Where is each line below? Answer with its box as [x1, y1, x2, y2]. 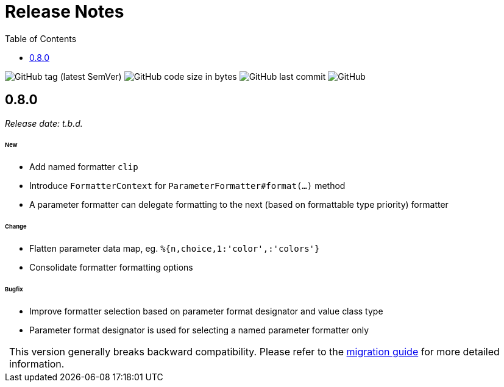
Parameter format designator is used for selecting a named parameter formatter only [29, 324, 369, 335]
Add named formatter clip [29, 162, 138, 172]
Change [5, 223, 27, 230]
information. [9, 357, 65, 370]
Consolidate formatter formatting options [29, 261, 193, 272]
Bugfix [5, 285, 23, 293]
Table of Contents [5, 33, 77, 44]
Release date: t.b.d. [5, 118, 83, 129]
